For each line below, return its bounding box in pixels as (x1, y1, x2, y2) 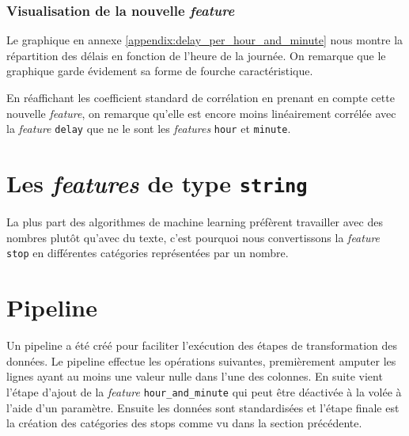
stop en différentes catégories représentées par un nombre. (6, 245, 289, 261)
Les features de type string (6, 167, 308, 200)
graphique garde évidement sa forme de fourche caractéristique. (6, 63, 313, 79)
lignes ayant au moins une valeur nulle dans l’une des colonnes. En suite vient (6, 368, 383, 385)
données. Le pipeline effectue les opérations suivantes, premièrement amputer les (6, 352, 396, 369)
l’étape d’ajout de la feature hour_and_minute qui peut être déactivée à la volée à (6, 383, 402, 400)
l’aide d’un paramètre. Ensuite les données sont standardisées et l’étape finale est (6, 399, 400, 415)
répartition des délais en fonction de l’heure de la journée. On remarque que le (6, 47, 386, 63)
